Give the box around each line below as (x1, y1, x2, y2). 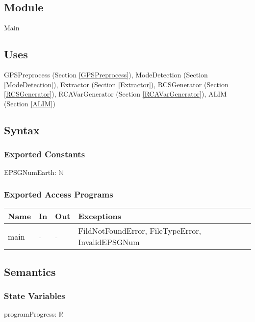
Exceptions (78, 210, 122, 222)
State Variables (4, 289, 65, 301)
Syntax (4, 122, 40, 137)
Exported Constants (4, 148, 85, 160)
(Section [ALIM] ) (4, 98, 55, 108)
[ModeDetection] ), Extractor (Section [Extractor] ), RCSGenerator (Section (4, 79, 229, 89)
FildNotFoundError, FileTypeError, (78, 225, 201, 237)
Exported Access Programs (4, 188, 113, 200)
